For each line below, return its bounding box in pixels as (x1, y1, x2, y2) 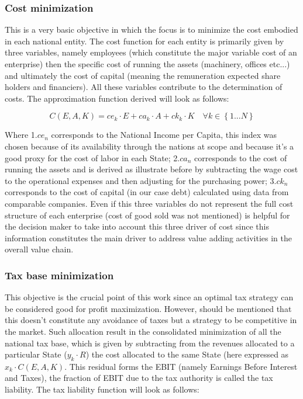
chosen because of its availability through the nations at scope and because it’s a (5, 140, 294, 152)
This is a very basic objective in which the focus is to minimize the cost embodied (5, 23, 298, 36)
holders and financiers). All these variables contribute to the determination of (5, 81, 283, 93)
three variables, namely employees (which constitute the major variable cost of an (5, 46, 297, 58)
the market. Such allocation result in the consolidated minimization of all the (5, 325, 281, 337)
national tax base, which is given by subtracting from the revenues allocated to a (5, 336, 295, 349)
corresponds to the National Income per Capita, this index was (51, 129, 277, 141)
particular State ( (5, 348, 67, 360)
